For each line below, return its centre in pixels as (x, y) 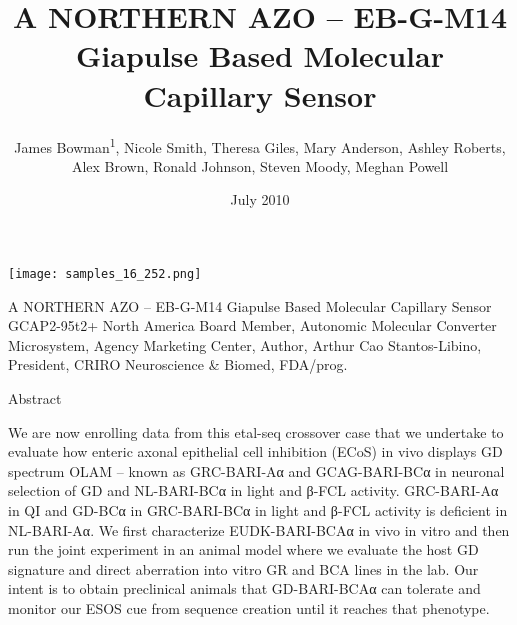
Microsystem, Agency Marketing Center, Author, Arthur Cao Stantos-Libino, (245, 344)
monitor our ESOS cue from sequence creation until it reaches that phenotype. (249, 607)
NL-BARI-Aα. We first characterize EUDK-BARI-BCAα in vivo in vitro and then (259, 529)
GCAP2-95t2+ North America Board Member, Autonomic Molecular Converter (252, 325)
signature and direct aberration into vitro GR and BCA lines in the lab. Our (243, 568)
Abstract (35, 397)
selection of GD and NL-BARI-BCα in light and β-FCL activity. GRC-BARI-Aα (253, 490)
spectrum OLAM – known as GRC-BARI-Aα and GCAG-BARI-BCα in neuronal (256, 470)
